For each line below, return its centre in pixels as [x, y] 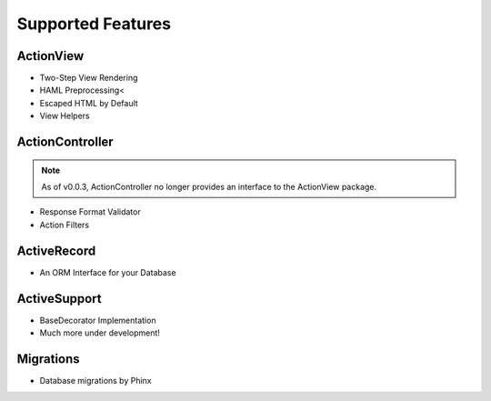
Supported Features [94, 24]
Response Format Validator [90, 212]
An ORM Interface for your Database [108, 272]
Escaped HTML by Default [89, 103]
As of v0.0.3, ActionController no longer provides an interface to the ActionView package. [209, 187]
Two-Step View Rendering [89, 78]
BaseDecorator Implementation [98, 320]
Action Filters [65, 225]
